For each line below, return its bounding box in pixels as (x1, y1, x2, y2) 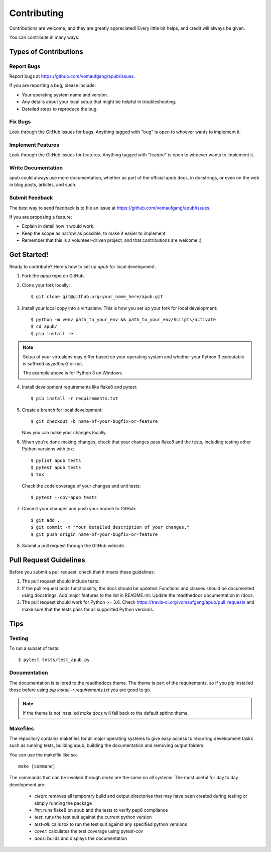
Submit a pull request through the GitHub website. (22, 543, 125, 549)
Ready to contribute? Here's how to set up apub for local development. (9, 264, 156, 270)
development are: (9, 782, 46, 788)
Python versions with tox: (22, 446, 75, 452)
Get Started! (9, 250, 49, 259)
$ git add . (31, 517, 60, 523)
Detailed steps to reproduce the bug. (22, 106, 98, 112)
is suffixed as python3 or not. (23, 360, 84, 366)
